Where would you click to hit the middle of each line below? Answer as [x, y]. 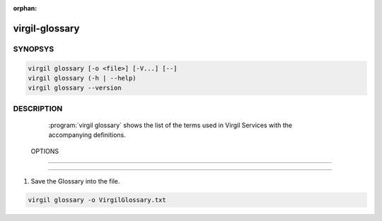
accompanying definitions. [87, 135]
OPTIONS [45, 151]
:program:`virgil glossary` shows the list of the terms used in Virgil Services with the [170, 125]
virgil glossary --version [75, 88]
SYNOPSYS [34, 49]
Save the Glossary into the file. [75, 181]
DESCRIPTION [38, 108]
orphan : [25, 8]
